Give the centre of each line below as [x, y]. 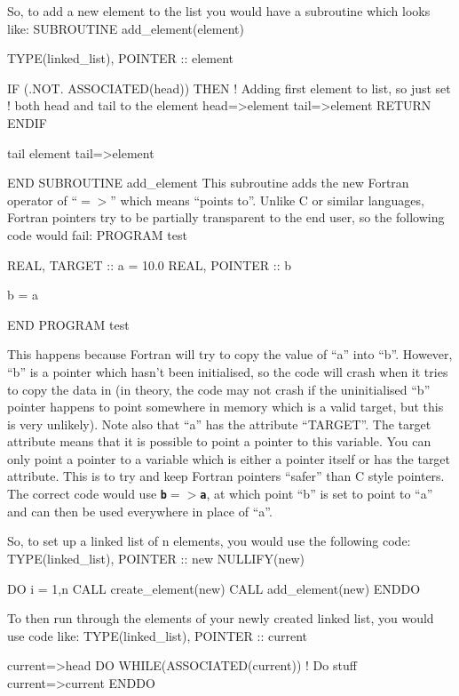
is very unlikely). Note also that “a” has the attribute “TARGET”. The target [219, 424]
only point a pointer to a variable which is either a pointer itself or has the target [229, 458]
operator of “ [43, 200]
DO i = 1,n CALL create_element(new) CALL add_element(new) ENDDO [214, 588]
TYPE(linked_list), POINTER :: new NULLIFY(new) [156, 558]
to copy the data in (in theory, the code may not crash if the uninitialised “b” [219, 389]
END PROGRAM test [68, 324]
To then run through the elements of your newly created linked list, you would [221, 618]
